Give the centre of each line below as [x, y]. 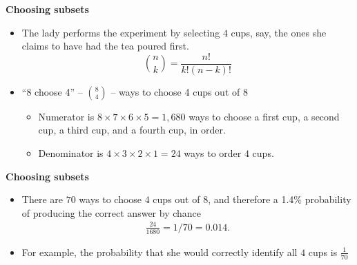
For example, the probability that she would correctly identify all [160, 252]
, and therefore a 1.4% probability [280, 199]
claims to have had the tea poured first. [105, 46]
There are [42, 199]
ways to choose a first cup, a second [264, 116]
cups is [323, 252]
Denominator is [71, 153]
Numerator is [66, 116]
